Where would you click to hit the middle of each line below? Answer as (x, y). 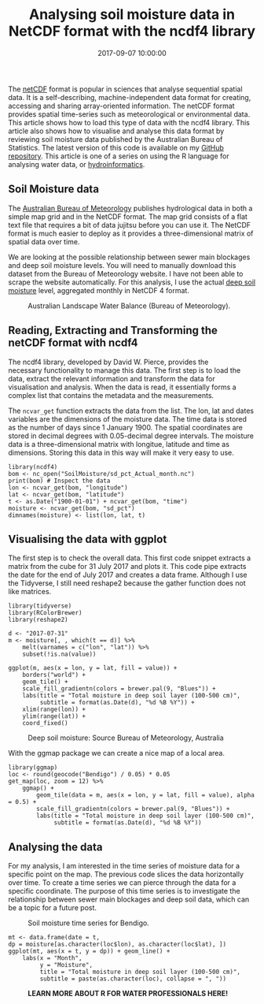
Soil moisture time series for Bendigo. (88, 923)
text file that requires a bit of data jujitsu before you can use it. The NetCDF (130, 225)
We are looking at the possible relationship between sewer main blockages (129, 257)
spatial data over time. (44, 241)
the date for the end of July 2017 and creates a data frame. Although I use (128, 575)
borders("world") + (54, 675)
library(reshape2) (38, 620)
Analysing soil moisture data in (132, 15)
